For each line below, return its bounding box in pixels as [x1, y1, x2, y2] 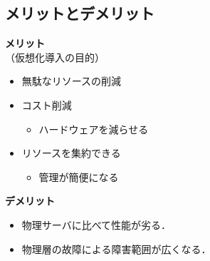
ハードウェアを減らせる [38, 121, 149, 136]
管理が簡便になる [38, 169, 119, 184]
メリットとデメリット [5, 2, 154, 24]
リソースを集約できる [21, 145, 121, 160]
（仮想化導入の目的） [5, 49, 105, 64]
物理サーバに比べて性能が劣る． [21, 217, 172, 232]
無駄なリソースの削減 [21, 73, 122, 88]
